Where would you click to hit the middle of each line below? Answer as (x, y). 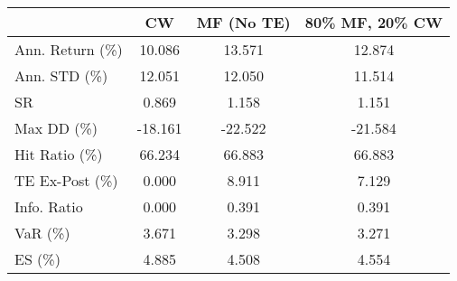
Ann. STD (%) (61, 75)
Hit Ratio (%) (59, 154)
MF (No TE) (243, 22)
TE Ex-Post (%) (66, 180)
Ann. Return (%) (69, 49)
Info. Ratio (49, 206)
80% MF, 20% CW (374, 22)
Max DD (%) (56, 128)
